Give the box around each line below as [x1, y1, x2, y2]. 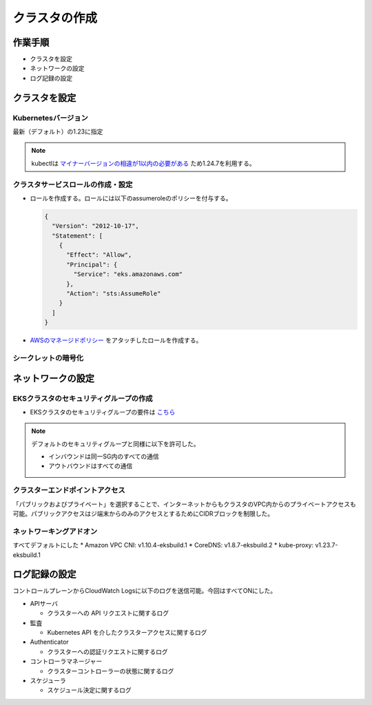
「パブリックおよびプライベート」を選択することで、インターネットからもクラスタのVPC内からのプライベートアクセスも [12, 500, 356, 508]
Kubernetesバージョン [12, 113, 89, 123]
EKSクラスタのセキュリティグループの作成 [12, 393, 153, 403]
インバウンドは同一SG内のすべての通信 [48, 452, 159, 461]
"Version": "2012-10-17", [52, 222, 139, 230]
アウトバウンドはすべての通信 [48, 462, 133, 470]
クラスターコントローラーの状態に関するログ [47, 666, 174, 675]
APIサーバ [30, 599, 59, 607]
